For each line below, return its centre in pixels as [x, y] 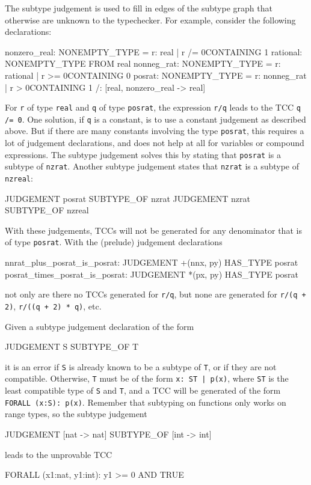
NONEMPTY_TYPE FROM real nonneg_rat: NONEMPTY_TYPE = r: [143, 63]
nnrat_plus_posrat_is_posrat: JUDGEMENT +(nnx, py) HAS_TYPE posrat [152, 262]
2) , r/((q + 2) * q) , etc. [53, 306]
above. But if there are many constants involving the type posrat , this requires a [155, 131]
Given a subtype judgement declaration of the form [100, 326]
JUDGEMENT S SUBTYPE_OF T [72, 346]
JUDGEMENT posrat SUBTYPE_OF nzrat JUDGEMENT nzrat [128, 198]
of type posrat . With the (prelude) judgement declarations [114, 242]
